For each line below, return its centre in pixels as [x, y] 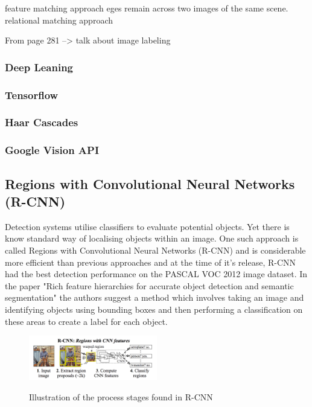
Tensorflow [32, 95]
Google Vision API [52, 150]
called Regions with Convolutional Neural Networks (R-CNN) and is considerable [155, 250]
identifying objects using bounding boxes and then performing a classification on [154, 309]
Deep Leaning [39, 67]
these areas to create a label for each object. [86, 321]
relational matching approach [59, 20]
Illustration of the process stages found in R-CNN [121, 396]
